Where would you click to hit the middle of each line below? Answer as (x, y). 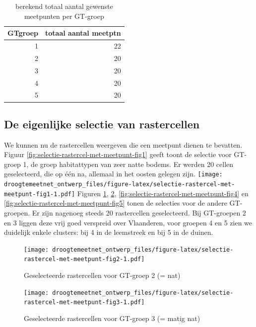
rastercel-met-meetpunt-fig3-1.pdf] (84, 302)
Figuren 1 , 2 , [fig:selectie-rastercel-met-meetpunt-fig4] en (163, 193)
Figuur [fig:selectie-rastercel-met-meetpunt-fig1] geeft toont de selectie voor (118, 154)
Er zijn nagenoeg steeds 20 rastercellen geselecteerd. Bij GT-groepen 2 (139, 213)
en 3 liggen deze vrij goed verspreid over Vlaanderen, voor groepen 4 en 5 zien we (128, 222)
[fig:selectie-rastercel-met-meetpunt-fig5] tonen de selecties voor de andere (116, 203)
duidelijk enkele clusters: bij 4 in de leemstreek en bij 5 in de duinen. (109, 232)
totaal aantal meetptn (83, 33)
